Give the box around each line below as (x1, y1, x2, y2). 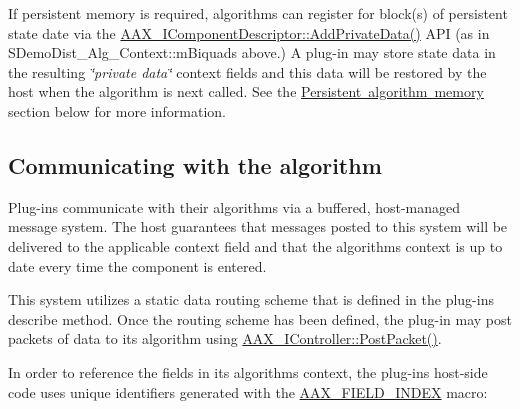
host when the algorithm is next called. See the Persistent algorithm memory (8, 81, 484, 102)
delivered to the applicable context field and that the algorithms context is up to (8, 235, 503, 256)
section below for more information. (8, 100, 226, 121)
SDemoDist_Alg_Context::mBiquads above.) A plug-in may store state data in (8, 42, 496, 63)
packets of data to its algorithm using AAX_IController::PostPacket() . (8, 328, 442, 349)
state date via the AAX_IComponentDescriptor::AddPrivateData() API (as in (8, 22, 490, 43)
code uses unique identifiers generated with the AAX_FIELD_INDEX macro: (8, 381, 488, 402)
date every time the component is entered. (8, 255, 267, 276)
